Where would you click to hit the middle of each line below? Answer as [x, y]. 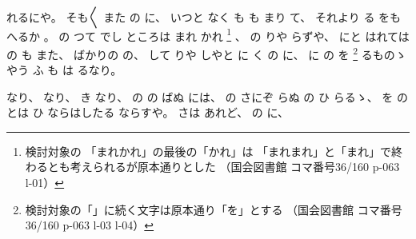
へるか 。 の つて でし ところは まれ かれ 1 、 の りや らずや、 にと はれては [208, 34]
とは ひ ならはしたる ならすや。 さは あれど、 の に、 [148, 112]
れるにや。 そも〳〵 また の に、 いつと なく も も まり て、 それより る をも [204, 17]
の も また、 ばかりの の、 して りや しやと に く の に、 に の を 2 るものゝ [206, 53]
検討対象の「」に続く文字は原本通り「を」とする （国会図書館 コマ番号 [214, 209]
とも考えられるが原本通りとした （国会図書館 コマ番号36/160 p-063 [224, 167]
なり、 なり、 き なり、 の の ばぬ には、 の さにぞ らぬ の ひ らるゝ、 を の [207, 96]
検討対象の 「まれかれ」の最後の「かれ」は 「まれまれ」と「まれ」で [208, 151]
